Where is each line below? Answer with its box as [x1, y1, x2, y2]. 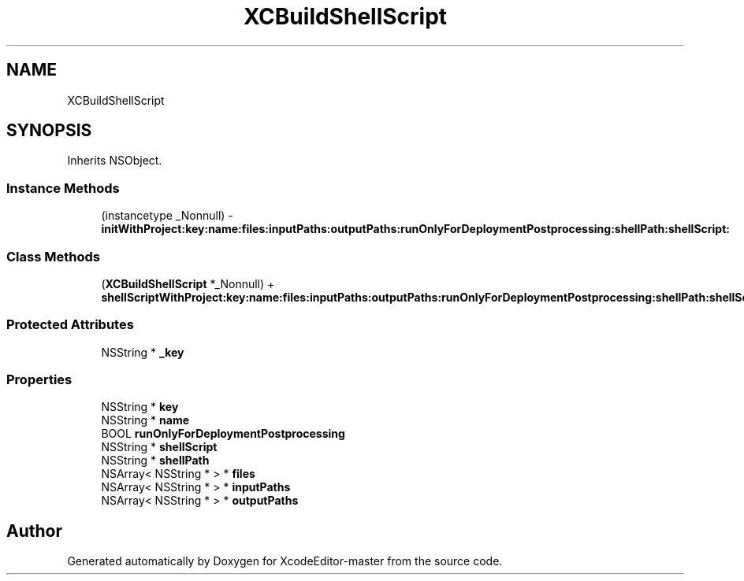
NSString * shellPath [101, 453, 210, 468]
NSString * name [101, 413, 189, 427]
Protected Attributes [6, 316, 134, 333]
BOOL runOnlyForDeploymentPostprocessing [101, 427, 345, 441]
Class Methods [6, 248, 100, 265]
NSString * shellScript [101, 440, 218, 454]
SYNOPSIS [6, 120, 92, 141]
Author [6, 520, 62, 541]
